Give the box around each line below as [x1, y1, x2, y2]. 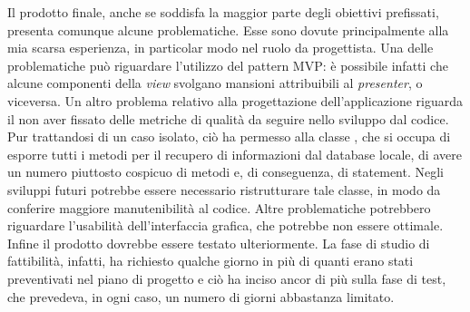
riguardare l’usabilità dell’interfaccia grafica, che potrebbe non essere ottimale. [7, 216, 444, 235]
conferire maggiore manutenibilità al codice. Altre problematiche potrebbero [7, 198, 431, 217]
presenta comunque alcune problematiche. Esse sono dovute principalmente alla [7, 20, 449, 39]
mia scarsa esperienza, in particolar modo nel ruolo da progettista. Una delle [7, 38, 434, 57]
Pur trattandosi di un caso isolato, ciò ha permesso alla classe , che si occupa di [7, 127, 451, 146]
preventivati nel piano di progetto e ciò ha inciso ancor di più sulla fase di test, [7, 268, 446, 288]
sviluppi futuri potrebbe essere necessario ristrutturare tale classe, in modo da [7, 180, 441, 199]
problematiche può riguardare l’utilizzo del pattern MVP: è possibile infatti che [7, 55, 448, 74]
